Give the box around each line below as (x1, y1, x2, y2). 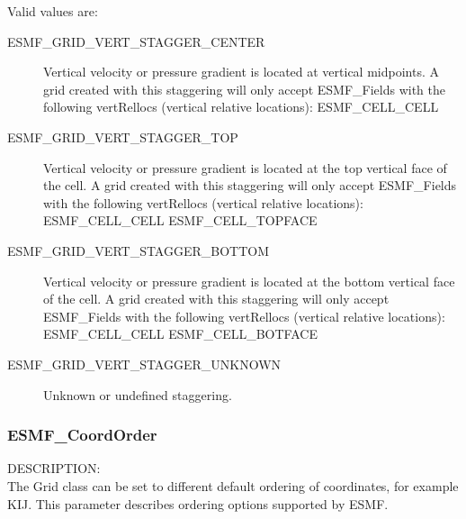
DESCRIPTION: (7, 459, 101, 478)
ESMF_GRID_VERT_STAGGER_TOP (7, 127, 238, 146)
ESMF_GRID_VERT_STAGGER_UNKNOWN (7, 354, 282, 373)
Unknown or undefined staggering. (43, 385, 232, 404)
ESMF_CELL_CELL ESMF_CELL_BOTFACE (43, 324, 318, 343)
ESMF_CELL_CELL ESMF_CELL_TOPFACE (43, 211, 318, 230)
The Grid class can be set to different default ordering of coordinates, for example (7, 476, 459, 495)
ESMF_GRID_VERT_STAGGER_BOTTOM (7, 241, 270, 259)
